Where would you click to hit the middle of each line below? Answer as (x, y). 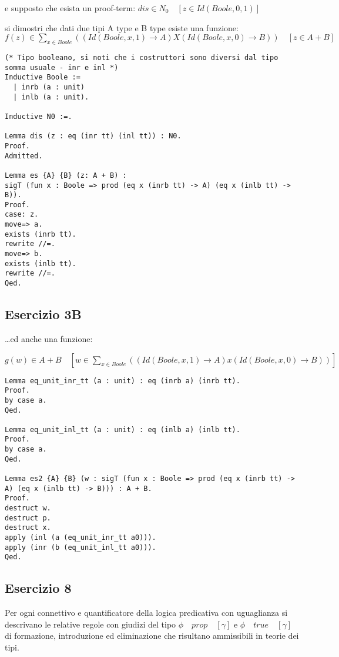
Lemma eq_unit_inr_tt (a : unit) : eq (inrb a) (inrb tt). (122, 381)
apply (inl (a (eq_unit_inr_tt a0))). (80, 538)
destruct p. (28, 518)
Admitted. (24, 156)
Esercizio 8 (38, 588)
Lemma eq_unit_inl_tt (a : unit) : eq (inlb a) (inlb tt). (122, 429)
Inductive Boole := (43, 77)
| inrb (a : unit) (49, 87)
